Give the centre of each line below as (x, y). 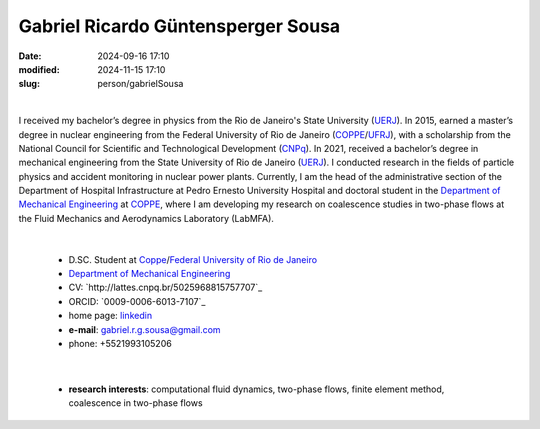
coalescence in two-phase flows (136, 403)
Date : (30, 56)
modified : (39, 69)
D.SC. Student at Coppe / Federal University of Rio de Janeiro (193, 259)
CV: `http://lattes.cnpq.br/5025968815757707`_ (165, 287)
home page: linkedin (110, 316)
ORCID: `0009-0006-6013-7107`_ (137, 301)
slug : (29, 84)
